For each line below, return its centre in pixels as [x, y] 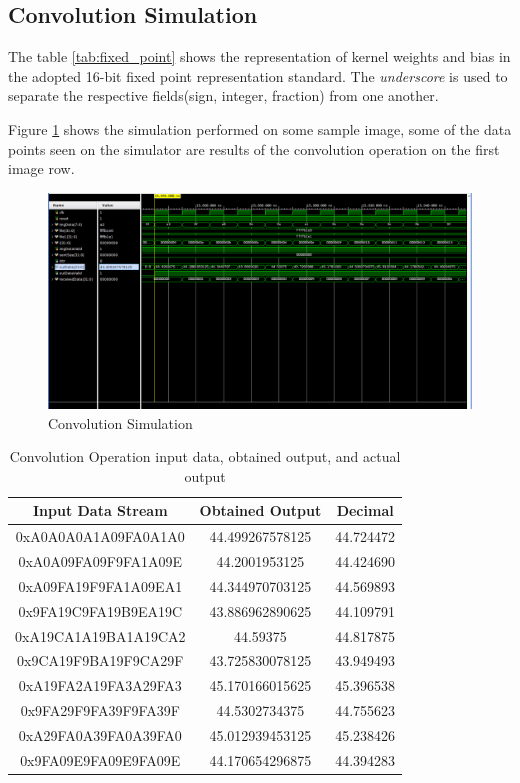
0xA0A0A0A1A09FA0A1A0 [100, 536]
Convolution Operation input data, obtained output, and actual [205, 456]
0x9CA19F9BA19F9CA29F [100, 660]
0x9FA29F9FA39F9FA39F [100, 710]
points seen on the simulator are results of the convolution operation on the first [254, 148]
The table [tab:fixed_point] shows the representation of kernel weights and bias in [259, 56]
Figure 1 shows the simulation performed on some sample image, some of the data [260, 128]
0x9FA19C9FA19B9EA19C [100, 610]
